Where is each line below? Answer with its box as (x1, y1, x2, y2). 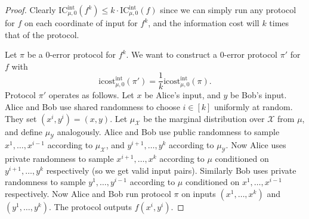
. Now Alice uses (225, 139, 286, 151)
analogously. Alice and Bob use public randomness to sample (57, 125, 280, 137)
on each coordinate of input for (24, 17, 138, 29)
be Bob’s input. (230, 89, 287, 101)
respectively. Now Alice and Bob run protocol (5, 187, 171, 199)
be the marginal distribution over (143, 112, 265, 124)
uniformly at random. (214, 101, 293, 113)
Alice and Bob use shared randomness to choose (5, 101, 180, 113)
